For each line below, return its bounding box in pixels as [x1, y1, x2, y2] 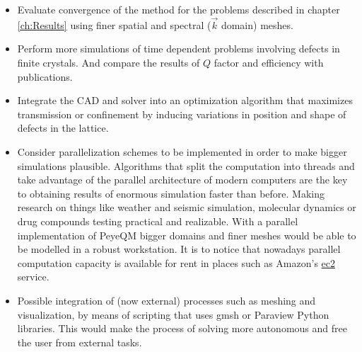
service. [17, 269, 49, 284]
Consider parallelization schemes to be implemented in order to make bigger [17, 144, 347, 159]
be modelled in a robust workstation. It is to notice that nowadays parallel [17, 242, 341, 256]
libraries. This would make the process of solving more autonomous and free [17, 321, 347, 336]
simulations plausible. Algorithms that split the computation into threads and [17, 158, 355, 173]
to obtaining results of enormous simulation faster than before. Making [17, 186, 325, 200]
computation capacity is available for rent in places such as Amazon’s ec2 [17, 255, 335, 270]
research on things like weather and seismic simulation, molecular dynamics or [17, 200, 356, 215]
